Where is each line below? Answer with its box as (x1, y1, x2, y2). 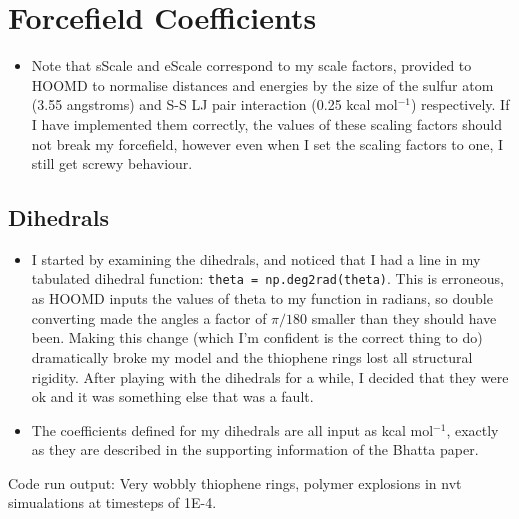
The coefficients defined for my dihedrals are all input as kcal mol (31, 419, 434, 440)
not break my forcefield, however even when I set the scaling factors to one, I (31, 133, 504, 154)
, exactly (446, 419, 499, 440)
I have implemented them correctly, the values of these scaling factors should (31, 113, 503, 134)
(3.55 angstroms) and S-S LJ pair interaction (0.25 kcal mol (31, 94, 398, 115)
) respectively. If (410, 94, 510, 115)
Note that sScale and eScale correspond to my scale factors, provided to (31, 55, 472, 76)
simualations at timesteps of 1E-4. (8, 492, 217, 513)
